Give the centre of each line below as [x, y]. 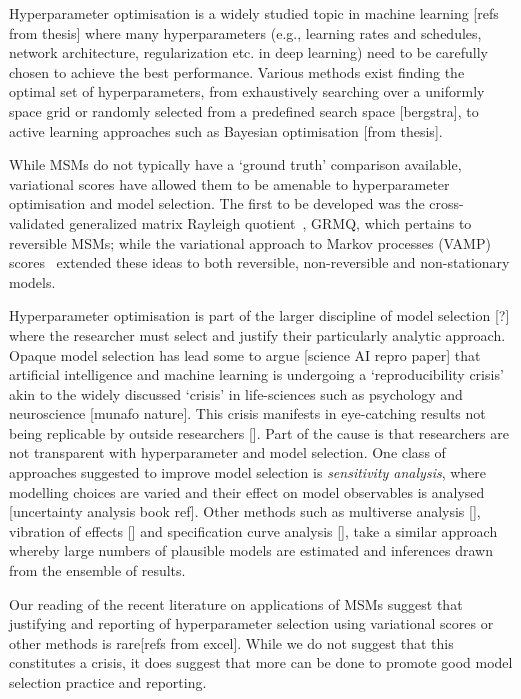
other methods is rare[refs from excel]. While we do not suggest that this [231, 642]
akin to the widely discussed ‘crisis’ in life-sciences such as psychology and [236, 393]
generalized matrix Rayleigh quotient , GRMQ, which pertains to [270, 222]
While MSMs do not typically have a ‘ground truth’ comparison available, [235, 164]
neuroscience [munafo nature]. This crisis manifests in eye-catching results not [247, 413]
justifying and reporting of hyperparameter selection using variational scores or [251, 623]
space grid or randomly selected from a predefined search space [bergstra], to [244, 110]
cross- [446, 203]
